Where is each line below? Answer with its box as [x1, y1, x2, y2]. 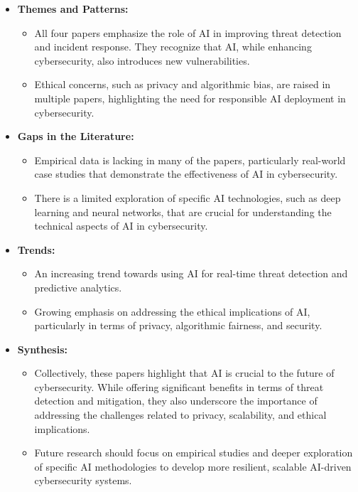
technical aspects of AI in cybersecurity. [34, 218, 208, 233]
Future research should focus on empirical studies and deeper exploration [34, 445, 353, 460]
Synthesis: [17, 341, 67, 356]
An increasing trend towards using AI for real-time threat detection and [34, 266, 348, 281]
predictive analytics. [34, 279, 122, 294]
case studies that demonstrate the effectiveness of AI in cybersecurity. [34, 166, 338, 181]
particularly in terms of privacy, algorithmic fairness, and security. [34, 318, 322, 333]
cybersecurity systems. [34, 473, 132, 488]
